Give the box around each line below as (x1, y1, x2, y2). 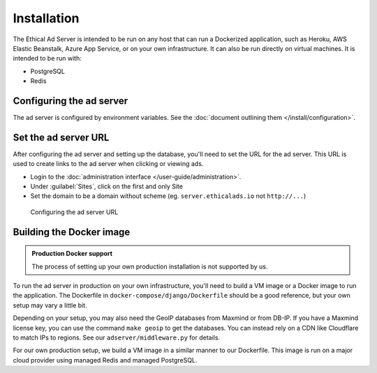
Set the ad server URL (13, 131, 110, 143)
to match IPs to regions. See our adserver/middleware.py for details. (13, 333, 220, 342)
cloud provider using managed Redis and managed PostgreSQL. (13, 356, 198, 364)
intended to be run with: (13, 54, 82, 63)
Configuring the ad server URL (30, 208, 119, 216)
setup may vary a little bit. (13, 300, 87, 310)
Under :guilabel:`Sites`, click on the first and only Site (30, 182, 183, 191)
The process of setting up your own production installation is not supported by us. (31, 262, 268, 271)
